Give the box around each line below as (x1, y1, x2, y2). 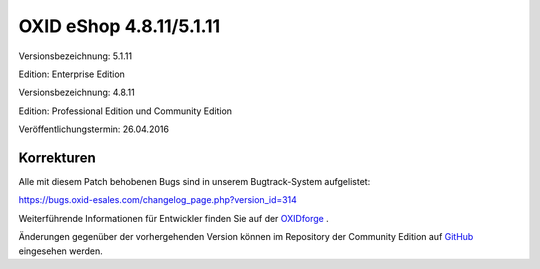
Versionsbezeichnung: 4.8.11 (18, 86, 135, 99)
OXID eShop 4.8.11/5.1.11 (18, 15, 221, 37)
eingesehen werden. (18, 245, 104, 257)
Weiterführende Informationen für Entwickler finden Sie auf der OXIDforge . (18, 212, 329, 224)
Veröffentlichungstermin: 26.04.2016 (18, 123, 170, 135)
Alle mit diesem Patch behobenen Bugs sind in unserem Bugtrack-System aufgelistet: (18, 176, 371, 188)
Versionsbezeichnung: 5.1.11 (18, 50, 133, 62)
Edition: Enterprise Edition (18, 68, 125, 80)
